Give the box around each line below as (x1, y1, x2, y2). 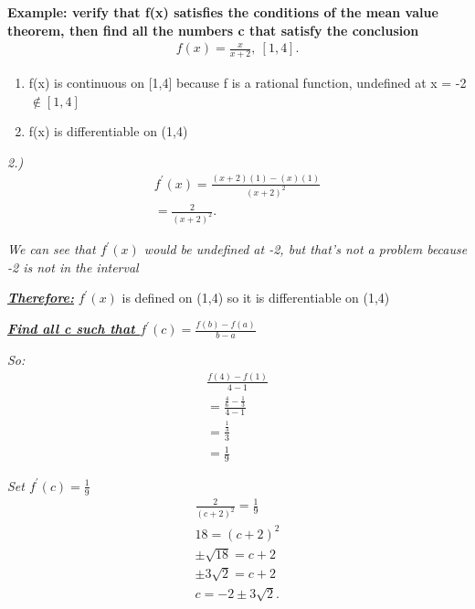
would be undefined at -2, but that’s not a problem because (143, 240, 468, 259)
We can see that (7, 240, 96, 259)
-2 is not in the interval (7, 257, 139, 276)
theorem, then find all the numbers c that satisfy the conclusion (7, 20, 419, 39)
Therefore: (7, 288, 75, 307)
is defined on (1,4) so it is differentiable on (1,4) (121, 288, 390, 307)
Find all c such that (7, 319, 135, 338)
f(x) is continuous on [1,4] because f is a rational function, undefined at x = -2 (28, 73, 467, 92)
